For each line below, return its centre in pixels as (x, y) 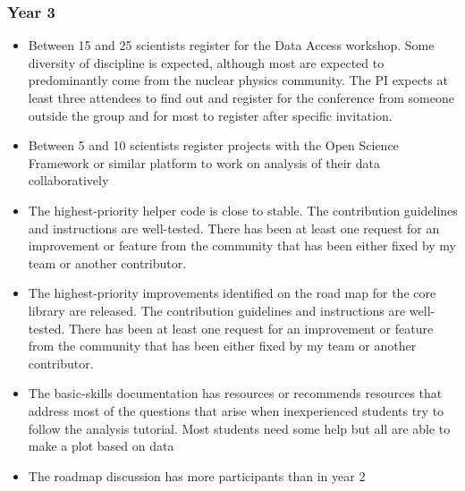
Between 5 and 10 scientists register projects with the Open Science (213, 145)
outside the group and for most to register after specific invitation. (210, 115)
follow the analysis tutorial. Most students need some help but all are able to (239, 428)
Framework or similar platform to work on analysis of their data (204, 162)
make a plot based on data (101, 446)
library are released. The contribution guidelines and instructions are (217, 310)
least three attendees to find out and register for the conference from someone (241, 97)
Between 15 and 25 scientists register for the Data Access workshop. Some (231, 45)
